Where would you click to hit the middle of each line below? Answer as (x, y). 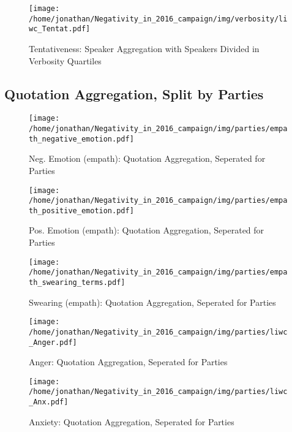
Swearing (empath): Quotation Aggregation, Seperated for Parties (152, 302)
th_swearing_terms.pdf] (77, 282)
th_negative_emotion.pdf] (81, 139)
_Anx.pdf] (49, 402)
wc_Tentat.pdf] (60, 29)
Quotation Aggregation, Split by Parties (134, 93)
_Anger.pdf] (53, 342)
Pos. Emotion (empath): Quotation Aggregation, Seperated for (147, 230)
